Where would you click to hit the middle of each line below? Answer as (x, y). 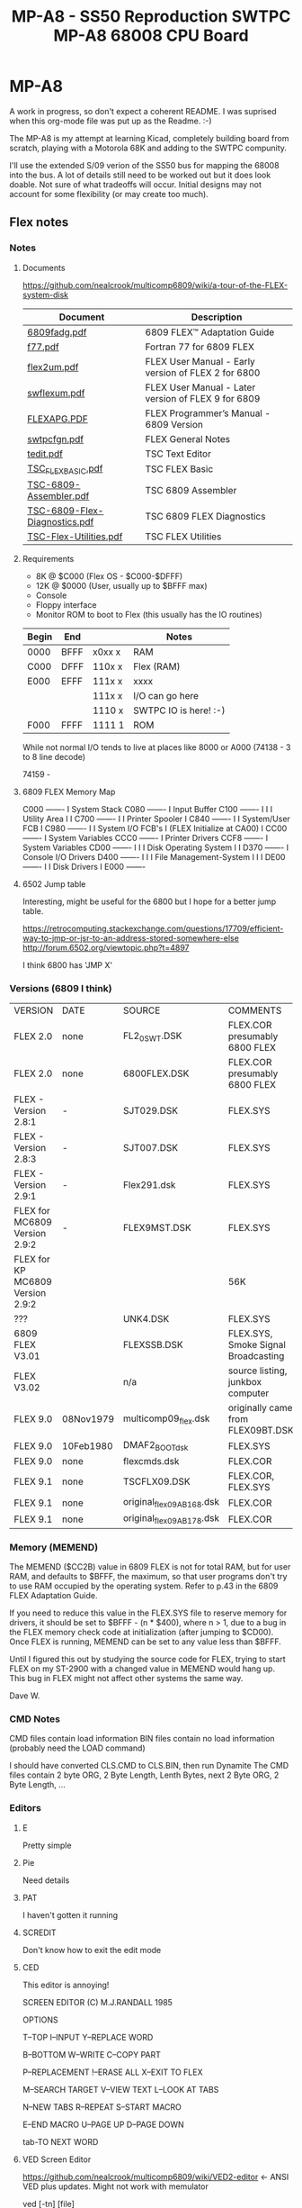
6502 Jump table (54, 883)
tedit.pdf (44, 454)
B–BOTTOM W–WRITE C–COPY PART (92, 2054)
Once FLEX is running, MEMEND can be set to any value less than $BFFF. (145, 1642)
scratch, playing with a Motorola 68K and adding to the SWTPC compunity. (148, 148)
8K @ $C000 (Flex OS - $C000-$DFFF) (109, 576)
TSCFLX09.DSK (156, 1481)
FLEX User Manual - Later (200, 387)
